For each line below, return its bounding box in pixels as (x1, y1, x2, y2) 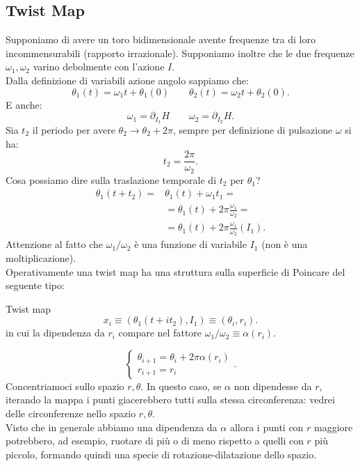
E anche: (6, 97, 42, 111)
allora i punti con (229, 419, 304, 434)
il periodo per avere (32, 123, 115, 137)
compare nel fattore (118, 325, 202, 340)
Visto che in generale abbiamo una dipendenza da (6, 419, 218, 434)
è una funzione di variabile (134, 237, 247, 251)
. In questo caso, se (140, 378, 222, 393)
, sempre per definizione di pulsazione (172, 123, 333, 137)
